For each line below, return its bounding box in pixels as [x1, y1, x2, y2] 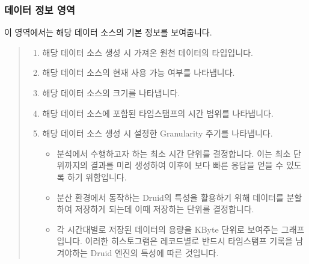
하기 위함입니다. [67, 170, 127, 183]
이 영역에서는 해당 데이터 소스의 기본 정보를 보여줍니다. [4, 26, 212, 38]
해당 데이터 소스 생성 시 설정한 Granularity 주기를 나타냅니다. [42, 127, 273, 140]
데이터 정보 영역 [4, 2, 75, 17]
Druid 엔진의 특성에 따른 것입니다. [90, 246, 219, 259]
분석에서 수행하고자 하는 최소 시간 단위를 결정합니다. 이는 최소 [57, 147, 291, 159]
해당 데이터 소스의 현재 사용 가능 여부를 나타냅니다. [42, 66, 235, 79]
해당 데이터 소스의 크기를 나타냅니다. [42, 87, 180, 99]
